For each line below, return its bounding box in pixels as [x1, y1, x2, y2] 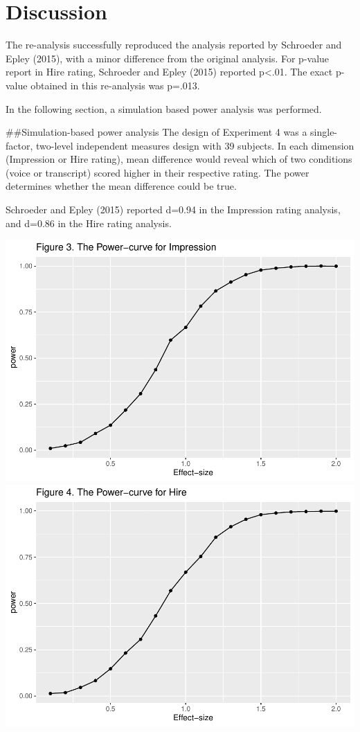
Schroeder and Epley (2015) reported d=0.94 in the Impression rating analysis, [6, 202, 341, 217]
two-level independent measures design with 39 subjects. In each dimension [35, 138, 354, 152]
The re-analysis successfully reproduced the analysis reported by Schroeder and [6, 37, 342, 52]
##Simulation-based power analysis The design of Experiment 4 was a [6, 125, 307, 139]
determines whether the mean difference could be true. [6, 179, 237, 193]
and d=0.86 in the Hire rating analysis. [6, 215, 172, 230]
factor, [6, 138, 33, 152]
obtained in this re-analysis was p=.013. [30, 78, 200, 92]
